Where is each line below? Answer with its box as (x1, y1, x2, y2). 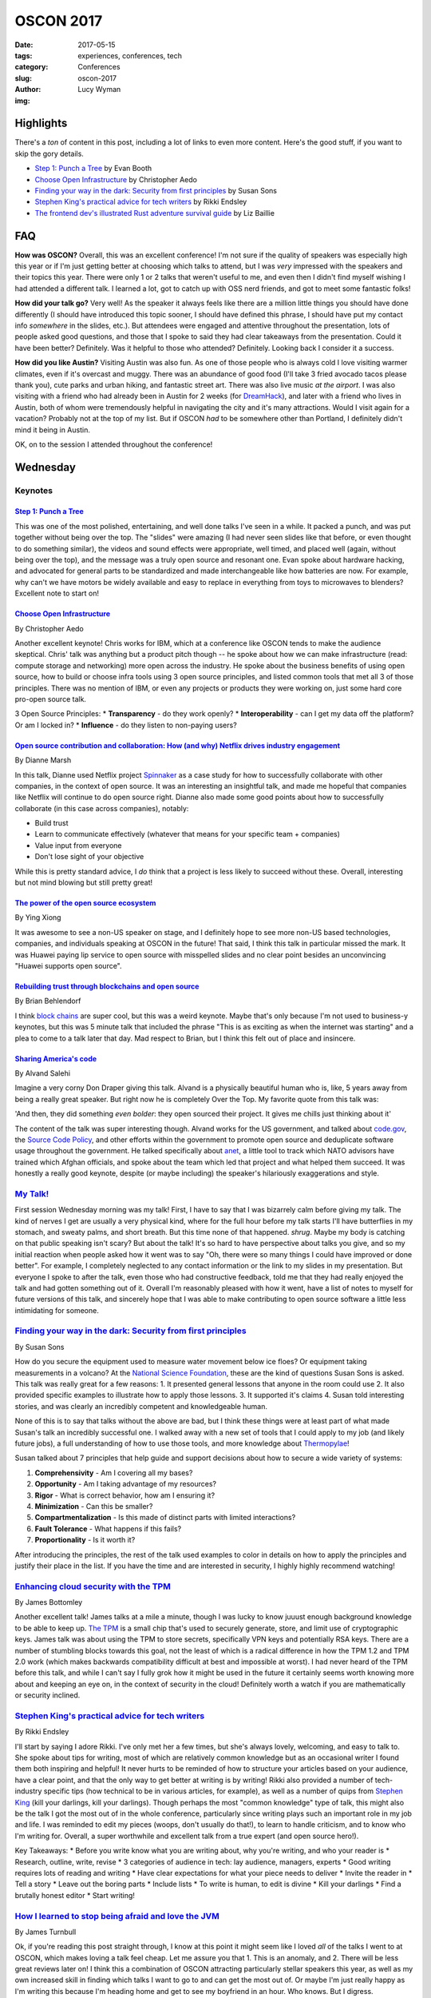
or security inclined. (14, 1690, 81, 1700)
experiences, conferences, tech (77, 50, 183, 60)
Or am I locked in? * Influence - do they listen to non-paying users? (14, 720, 237, 730)
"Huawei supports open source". (14, 961, 123, 970)
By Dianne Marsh (14, 755, 72, 765)
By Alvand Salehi (14, 1068, 71, 1078)
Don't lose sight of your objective (34, 852, 144, 862)
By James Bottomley (14, 1598, 83, 1607)
